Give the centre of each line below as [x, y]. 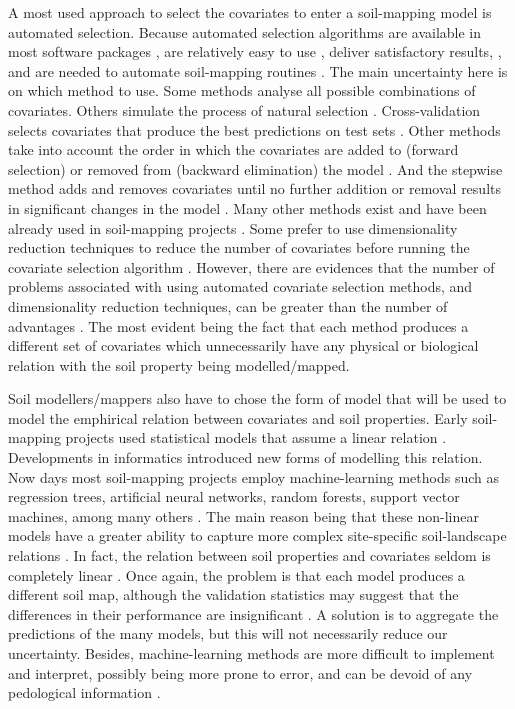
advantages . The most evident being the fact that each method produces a [238, 325]
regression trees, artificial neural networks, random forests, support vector [234, 496]
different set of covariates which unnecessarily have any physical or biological [243, 345]
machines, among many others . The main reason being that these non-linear [243, 515]
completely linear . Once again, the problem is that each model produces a [236, 574]
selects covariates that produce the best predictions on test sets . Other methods [254, 129]
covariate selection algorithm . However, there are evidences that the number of [251, 266]
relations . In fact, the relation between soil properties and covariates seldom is [249, 555]
